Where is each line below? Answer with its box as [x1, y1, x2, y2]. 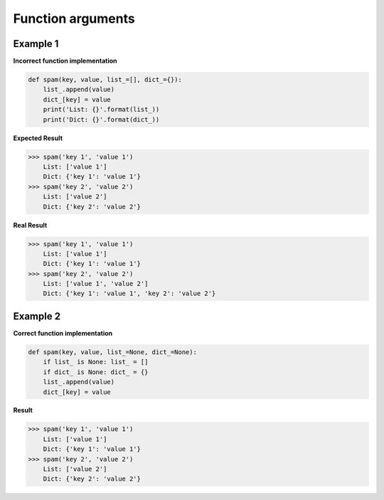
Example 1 [13, 38, 59, 50]
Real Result [13, 220, 48, 229]
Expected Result [13, 134, 63, 142]
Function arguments [13, 11, 135, 26]
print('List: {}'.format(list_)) [43, 105, 160, 114]
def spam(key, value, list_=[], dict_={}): [28, 75, 183, 84]
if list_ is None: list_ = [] [43, 358, 149, 366]
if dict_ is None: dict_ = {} [43, 368, 149, 376]
